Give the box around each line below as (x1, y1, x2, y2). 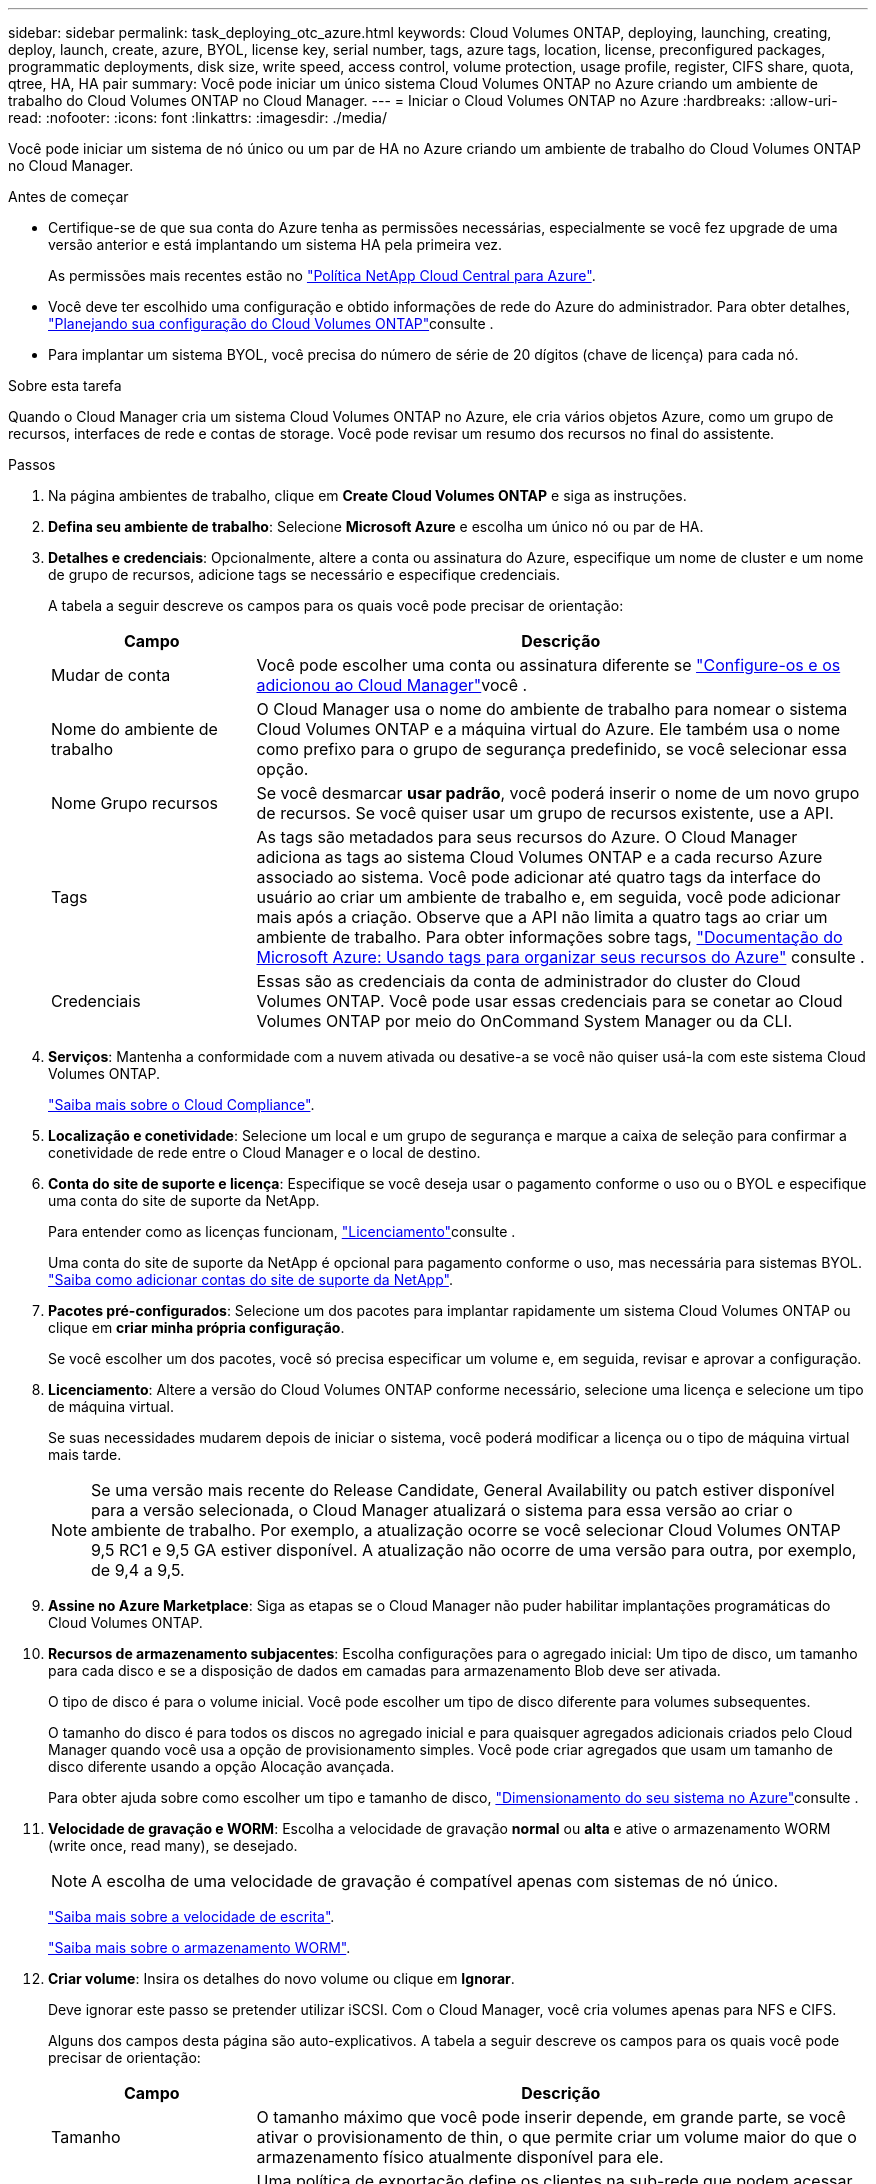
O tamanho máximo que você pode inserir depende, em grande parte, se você (256, 2107, 846, 2127)
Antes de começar (8, 188, 129, 205)
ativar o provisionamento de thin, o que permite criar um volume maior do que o (256, 2127, 857, 2147)
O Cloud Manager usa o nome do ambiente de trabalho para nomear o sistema (256, 699, 848, 719)
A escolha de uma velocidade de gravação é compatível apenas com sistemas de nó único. (91, 1871, 779, 1891)
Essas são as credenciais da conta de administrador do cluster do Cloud (256, 971, 801, 991)
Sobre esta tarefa (8, 377, 122, 394)
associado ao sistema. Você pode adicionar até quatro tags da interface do (256, 867, 821, 887)
